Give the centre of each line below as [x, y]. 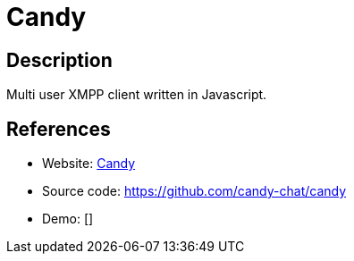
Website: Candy [89, 164]
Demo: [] [68, 219]
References [59, 129]
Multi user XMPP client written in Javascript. [137, 95]
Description [59, 60]
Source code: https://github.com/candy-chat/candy [194, 191]
